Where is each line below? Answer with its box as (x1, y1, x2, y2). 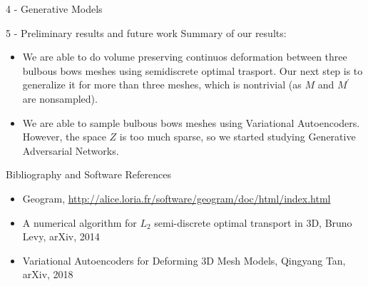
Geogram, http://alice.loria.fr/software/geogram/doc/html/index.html (22, 190, 331, 205)
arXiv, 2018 (22, 267, 73, 282)
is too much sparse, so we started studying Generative (119, 129, 356, 144)
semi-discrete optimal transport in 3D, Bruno (154, 215, 352, 230)
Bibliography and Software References (6, 167, 171, 182)
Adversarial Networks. (22, 143, 119, 158)
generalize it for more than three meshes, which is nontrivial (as (22, 77, 302, 92)
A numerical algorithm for (22, 215, 137, 230)
